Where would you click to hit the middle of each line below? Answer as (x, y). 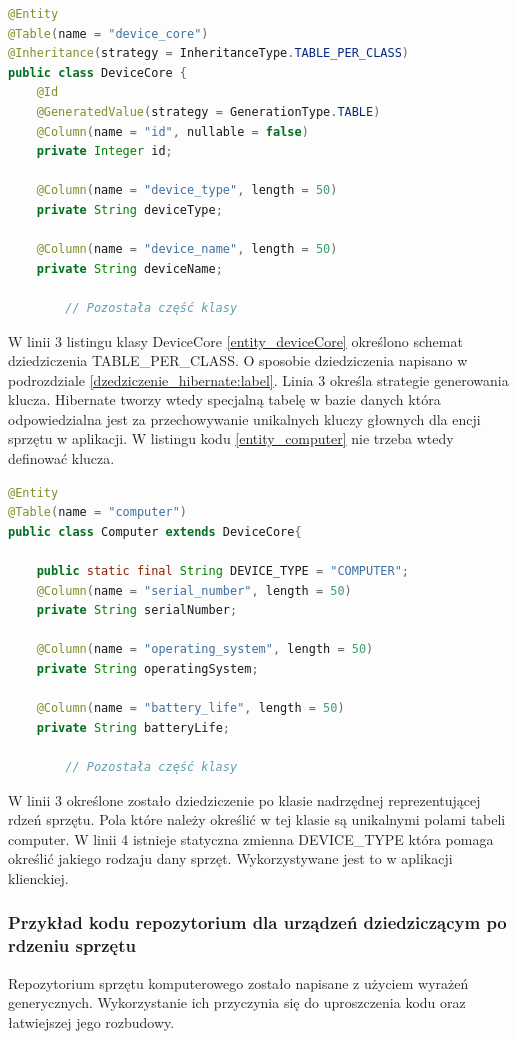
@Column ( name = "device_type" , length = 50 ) (187, 190)
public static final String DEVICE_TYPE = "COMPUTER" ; (222, 571)
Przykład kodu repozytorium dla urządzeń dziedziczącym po (257, 922)
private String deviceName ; (129, 268)
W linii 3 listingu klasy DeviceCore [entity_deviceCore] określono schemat (235, 340)
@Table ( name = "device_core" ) (108, 33)
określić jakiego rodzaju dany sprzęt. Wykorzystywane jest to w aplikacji (230, 858)
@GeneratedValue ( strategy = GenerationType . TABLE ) (208, 111)
